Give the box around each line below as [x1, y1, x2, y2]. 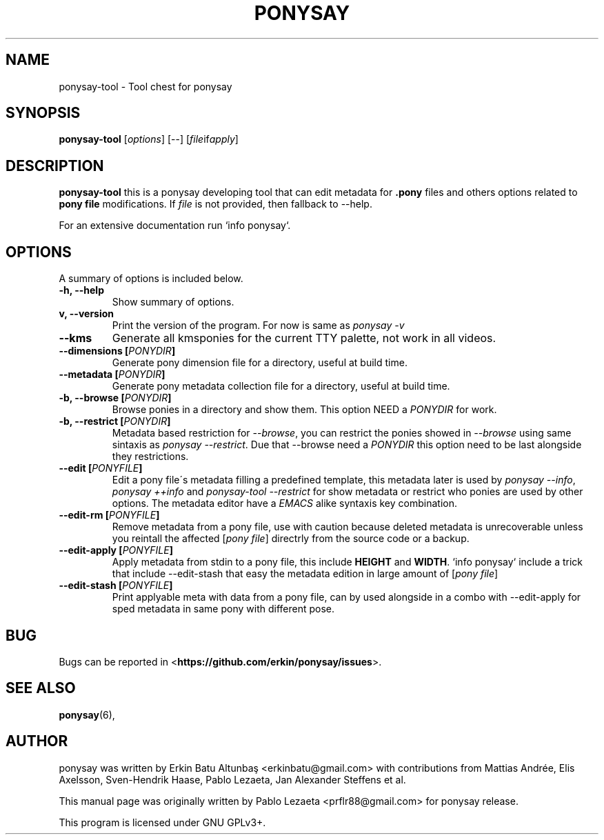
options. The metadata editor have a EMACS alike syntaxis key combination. [112, 497, 457, 510]
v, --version [59, 308, 114, 320]
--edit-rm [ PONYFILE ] [59, 509, 160, 521]
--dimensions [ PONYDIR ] [59, 345, 176, 357]
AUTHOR [6, 732, 68, 750]
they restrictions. [112, 450, 189, 463]
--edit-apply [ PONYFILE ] [59, 544, 173, 557]
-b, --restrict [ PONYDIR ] [59, 415, 171, 428]
